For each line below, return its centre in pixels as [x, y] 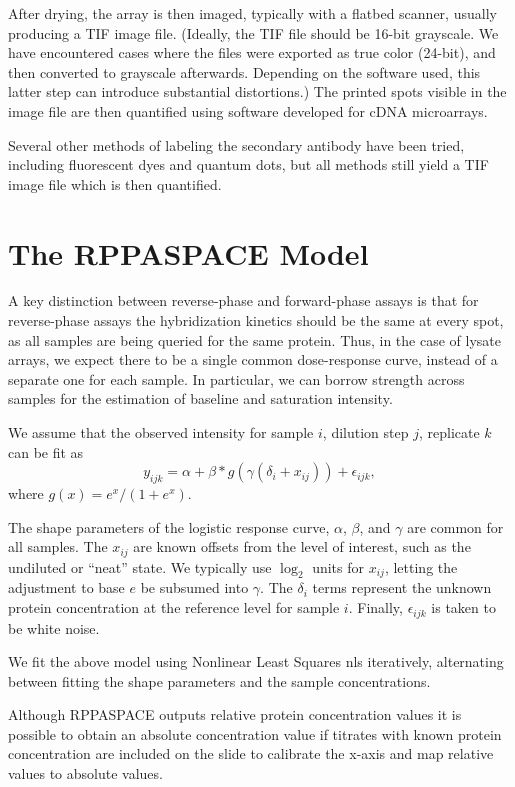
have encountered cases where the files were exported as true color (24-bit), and [252, 52]
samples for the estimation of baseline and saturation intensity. [200, 398]
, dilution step [365, 432]
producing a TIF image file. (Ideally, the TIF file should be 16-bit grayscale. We [253, 32]
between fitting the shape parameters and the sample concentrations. [219, 680]
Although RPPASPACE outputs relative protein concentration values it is [235, 714]
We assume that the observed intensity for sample [161, 432]
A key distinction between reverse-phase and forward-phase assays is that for [243, 300]
